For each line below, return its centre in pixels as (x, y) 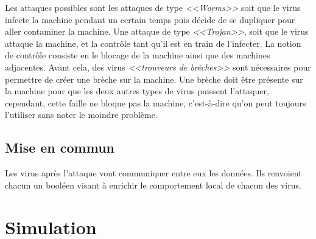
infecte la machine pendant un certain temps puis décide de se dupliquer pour (150, 19)
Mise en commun (60, 147)
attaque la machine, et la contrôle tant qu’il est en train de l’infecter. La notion (153, 43)
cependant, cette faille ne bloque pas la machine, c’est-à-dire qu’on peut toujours (156, 102)
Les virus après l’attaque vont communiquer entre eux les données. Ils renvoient (153, 173)
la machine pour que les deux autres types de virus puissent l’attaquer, (137, 91)
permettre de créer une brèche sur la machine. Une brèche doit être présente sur (154, 79)
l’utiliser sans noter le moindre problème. (81, 115)
